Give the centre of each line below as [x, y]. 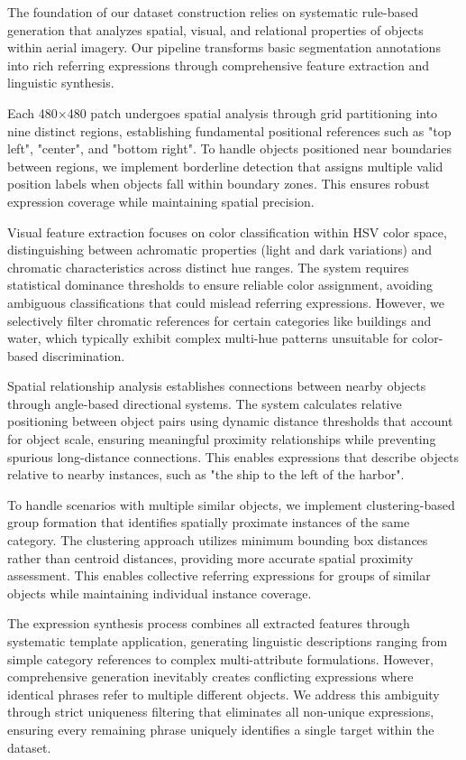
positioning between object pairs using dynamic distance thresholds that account [230, 421]
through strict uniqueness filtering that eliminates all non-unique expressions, [221, 712]
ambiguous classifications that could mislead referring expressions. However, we [226, 302]
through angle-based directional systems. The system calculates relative [205, 403]
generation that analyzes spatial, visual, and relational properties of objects [215, 29]
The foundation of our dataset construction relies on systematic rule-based [213, 12]
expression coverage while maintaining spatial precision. [161, 201]
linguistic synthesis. [61, 83]
